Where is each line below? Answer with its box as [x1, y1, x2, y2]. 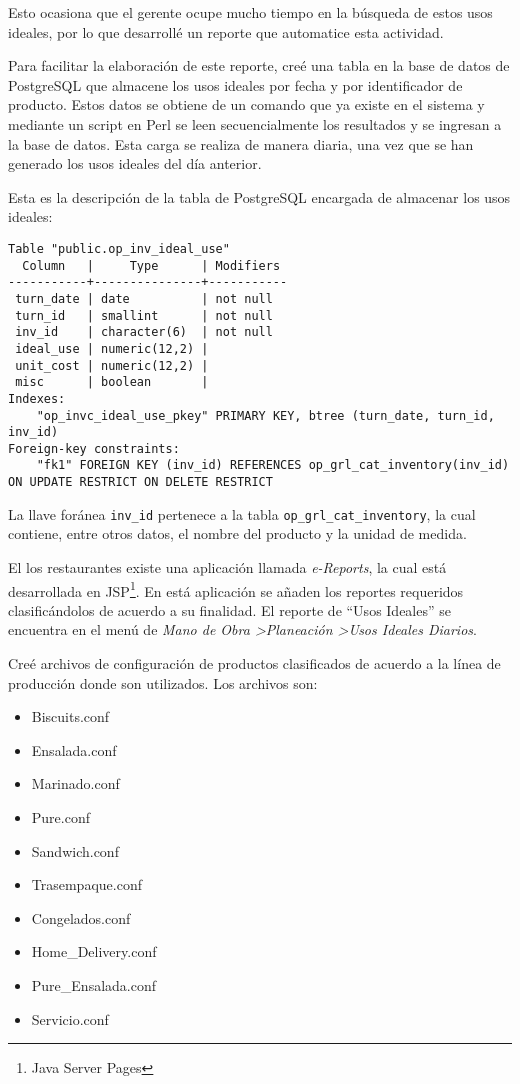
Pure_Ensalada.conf [31, 975, 157, 995]
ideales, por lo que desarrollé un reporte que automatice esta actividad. [8, 21, 444, 42]
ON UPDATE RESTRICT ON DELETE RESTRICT [8, 475, 273, 490]
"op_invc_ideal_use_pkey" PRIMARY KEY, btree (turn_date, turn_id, [36, 408, 495, 423]
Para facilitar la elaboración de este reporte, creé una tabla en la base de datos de [8, 55, 510, 76]
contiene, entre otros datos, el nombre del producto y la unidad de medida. [8, 523, 467, 544]
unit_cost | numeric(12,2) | [15, 358, 209, 373]
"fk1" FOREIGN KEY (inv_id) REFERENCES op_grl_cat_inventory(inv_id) [36, 458, 510, 473]
